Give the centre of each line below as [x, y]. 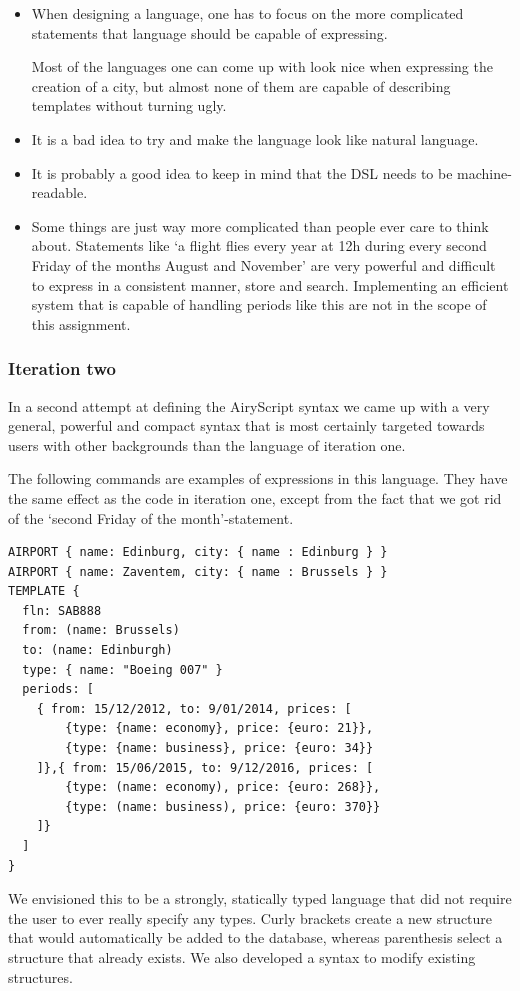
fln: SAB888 [62, 610]
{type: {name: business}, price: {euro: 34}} [219, 748]
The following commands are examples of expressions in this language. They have [258, 478]
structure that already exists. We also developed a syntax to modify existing [242, 956]
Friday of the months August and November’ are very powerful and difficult [263, 264]
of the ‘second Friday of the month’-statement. [151, 517]
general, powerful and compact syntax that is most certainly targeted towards [246, 425]
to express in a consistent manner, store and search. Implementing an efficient [270, 284]
